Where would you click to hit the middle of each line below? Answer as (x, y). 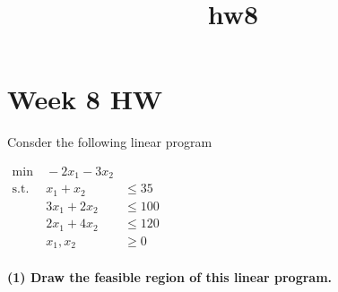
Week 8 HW (85, 99)
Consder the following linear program (110, 142)
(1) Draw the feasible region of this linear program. (170, 276)
